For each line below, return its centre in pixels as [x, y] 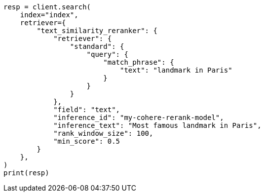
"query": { [107, 54]
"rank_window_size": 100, [103, 133]
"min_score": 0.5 [87, 141]
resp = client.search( [47, 7]
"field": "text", [87, 110]
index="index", [49, 15]
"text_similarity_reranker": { [97, 31]
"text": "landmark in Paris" [176, 70]
